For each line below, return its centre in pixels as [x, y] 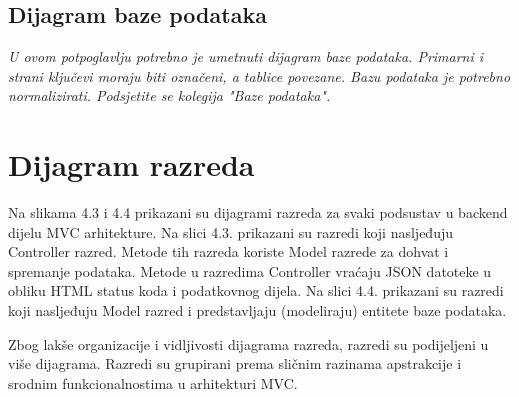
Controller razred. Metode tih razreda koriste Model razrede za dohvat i [228, 251]
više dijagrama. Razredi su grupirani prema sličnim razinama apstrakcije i [235, 363]
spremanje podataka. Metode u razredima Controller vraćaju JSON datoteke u [250, 270]
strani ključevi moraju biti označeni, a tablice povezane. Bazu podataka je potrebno [259, 75]
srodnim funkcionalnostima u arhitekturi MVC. [153, 382]
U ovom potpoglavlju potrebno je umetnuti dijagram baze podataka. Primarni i [246, 56]
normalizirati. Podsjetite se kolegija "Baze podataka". [169, 95]
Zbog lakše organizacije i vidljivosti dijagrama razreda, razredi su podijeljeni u [248, 343]
